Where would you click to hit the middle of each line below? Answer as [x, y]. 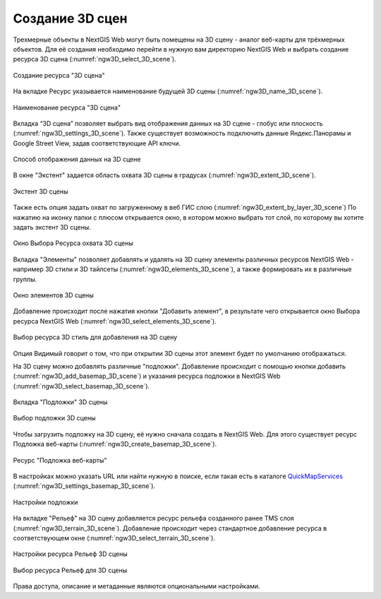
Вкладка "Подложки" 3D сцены [60, 402]
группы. [25, 279]
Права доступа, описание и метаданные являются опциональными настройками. [137, 586]
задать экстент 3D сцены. [52, 227]
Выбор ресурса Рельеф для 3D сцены [70, 570]
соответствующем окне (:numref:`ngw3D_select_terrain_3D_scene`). [114, 538]
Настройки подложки [46, 502]
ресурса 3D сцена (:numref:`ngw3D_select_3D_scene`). [95, 59]
